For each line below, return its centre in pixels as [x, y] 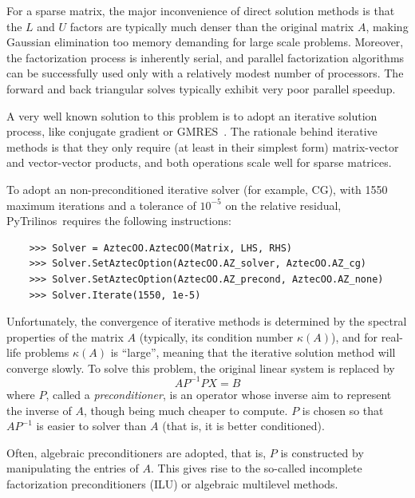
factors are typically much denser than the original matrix [212, 26]
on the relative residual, [283, 205]
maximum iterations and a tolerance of [101, 205]
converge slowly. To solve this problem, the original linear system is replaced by [201, 368]
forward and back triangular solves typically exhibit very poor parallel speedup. [201, 88]
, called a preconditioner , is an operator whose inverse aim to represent [219, 394]
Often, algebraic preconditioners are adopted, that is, [136, 452]
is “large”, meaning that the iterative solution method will [253, 352]
